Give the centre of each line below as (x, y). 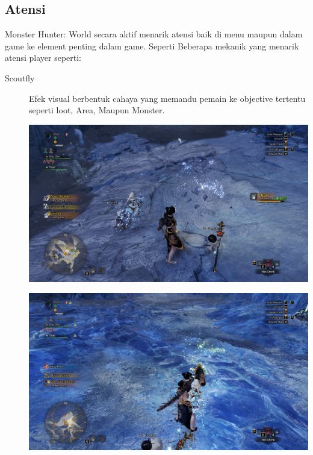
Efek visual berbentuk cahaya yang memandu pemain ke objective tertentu (167, 98)
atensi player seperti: (43, 58)
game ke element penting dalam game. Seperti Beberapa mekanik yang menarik (152, 45)
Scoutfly (20, 77)
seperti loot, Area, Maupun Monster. (97, 110)
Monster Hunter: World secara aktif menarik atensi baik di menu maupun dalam (154, 34)
